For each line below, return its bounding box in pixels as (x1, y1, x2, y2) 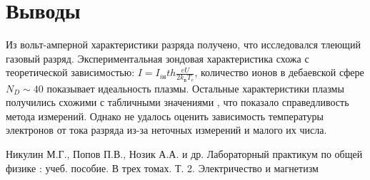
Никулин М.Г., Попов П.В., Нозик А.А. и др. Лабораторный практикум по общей (6, 146, 363, 161)
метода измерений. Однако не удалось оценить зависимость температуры (6, 108, 324, 123)
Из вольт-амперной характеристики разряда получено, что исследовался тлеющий (6, 37, 361, 52)
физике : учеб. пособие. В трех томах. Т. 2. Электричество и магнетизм (6, 160, 319, 175)
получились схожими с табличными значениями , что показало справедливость (6, 95, 349, 110)
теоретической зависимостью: (6, 65, 135, 80)
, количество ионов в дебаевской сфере (194, 65, 364, 80)
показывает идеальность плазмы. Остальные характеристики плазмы (46, 80, 344, 95)
